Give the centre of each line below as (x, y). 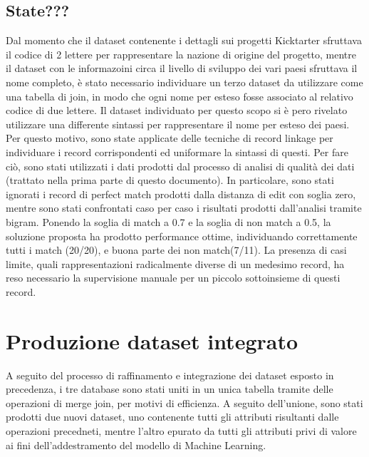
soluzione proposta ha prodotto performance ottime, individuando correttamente (182, 236)
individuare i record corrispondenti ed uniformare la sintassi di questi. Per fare (177, 152)
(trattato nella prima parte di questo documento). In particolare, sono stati (170, 180)
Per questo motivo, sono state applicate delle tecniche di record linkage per (170, 138)
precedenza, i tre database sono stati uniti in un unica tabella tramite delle (170, 389)
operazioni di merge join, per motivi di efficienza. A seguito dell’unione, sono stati (184, 402)
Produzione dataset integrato (152, 340)
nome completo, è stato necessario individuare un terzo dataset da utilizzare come (184, 82)
